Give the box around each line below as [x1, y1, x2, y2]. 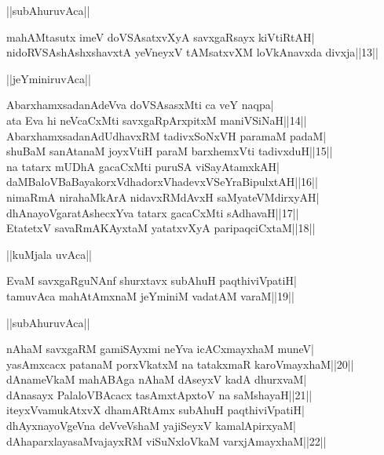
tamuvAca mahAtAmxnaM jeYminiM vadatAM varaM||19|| [6, 287, 294, 304]
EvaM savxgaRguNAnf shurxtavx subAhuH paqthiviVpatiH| [6, 272, 297, 289]
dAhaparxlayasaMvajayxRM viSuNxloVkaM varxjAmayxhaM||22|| [6, 432, 327, 449]
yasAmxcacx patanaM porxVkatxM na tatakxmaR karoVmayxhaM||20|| [6, 355, 354, 372]
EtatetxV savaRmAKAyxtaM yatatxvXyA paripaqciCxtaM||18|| [6, 220, 316, 236]
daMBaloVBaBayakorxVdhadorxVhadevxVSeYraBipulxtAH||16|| [6, 173, 318, 190]
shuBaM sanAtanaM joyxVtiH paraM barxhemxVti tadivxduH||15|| [6, 143, 333, 159]
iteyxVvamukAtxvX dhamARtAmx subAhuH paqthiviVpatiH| [6, 402, 305, 418]
